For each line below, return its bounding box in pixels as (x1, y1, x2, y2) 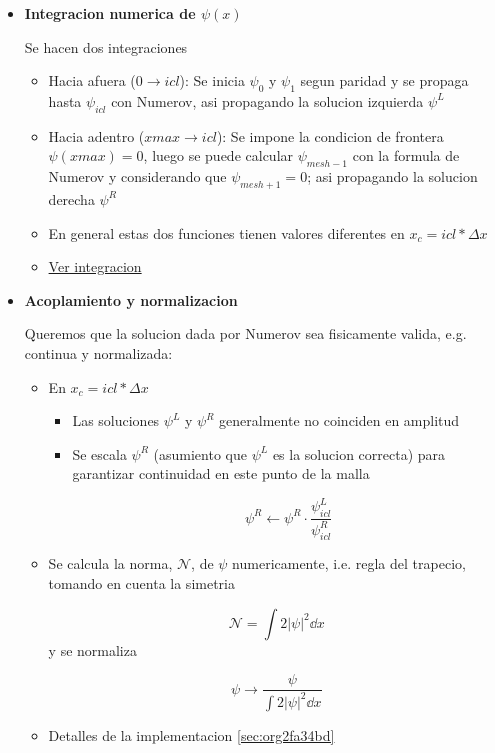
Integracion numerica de (24, 3, 196, 23)
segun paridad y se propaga (300, 70, 469, 91)
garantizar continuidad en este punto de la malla (72, 463, 370, 484)
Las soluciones (72, 410, 160, 431)
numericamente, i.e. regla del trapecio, (232, 553, 466, 574)
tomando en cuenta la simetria (48, 572, 235, 593)
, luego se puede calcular (143, 145, 294, 166)
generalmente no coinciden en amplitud (219, 410, 460, 431)
